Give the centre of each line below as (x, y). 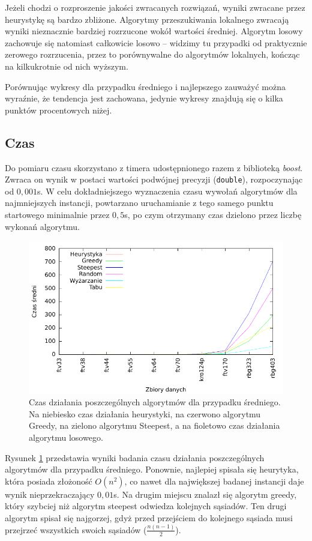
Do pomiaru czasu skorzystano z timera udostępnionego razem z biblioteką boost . (154, 167)
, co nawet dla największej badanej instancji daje (214, 481)
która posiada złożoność (49, 481)
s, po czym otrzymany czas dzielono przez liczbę (213, 214)
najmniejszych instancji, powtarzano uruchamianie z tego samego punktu (139, 203)
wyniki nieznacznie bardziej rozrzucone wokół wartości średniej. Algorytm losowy (154, 31)
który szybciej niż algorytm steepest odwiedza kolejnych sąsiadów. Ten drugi (146, 506)
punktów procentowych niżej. (58, 110)
